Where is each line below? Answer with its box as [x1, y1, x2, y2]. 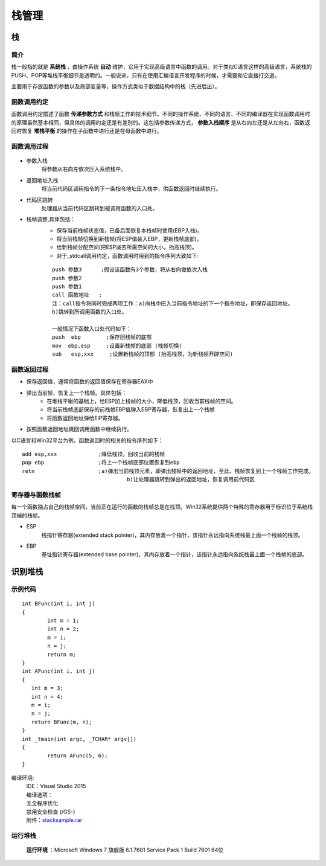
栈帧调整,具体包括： [26, 216, 76, 223]
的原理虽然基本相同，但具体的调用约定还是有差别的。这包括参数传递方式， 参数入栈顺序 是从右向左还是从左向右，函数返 [11, 118, 310, 126]
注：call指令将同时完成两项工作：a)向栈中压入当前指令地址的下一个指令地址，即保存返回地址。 [52, 300, 293, 307]
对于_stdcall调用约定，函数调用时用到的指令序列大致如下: [56, 252, 199, 259]
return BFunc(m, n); [31, 719, 92, 725]
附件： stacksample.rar [26, 816, 83, 824]
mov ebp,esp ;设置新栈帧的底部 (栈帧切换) [52, 342, 183, 349]
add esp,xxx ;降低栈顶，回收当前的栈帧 [22, 451, 165, 458]
